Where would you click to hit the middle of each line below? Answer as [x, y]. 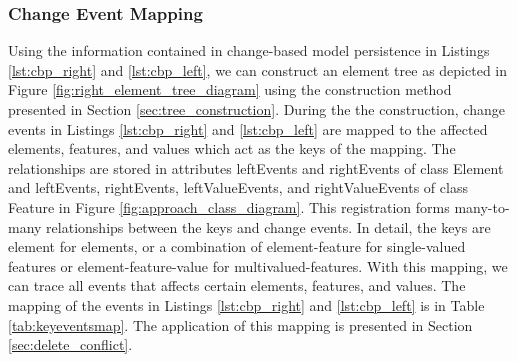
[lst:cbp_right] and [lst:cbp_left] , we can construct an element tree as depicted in [258, 69]
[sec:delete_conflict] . [70, 344]
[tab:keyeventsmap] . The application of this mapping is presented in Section [240, 324]
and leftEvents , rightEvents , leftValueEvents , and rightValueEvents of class [238, 187]
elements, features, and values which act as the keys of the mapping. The [232, 148]
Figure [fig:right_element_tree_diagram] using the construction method [230, 89]
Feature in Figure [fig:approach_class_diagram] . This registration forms [229, 206]
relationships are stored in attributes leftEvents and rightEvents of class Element [256, 167]
